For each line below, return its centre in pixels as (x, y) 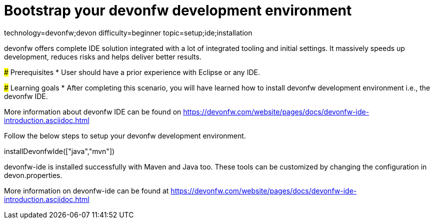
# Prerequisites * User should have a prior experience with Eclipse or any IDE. (132, 72)
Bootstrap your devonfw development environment (178, 10)
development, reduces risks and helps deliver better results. (103, 56)
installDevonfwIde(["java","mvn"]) (59, 151)
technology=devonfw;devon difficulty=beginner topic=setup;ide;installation (128, 32)
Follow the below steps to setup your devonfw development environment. (125, 135)
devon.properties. (33, 175)
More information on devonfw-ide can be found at (86, 190)
